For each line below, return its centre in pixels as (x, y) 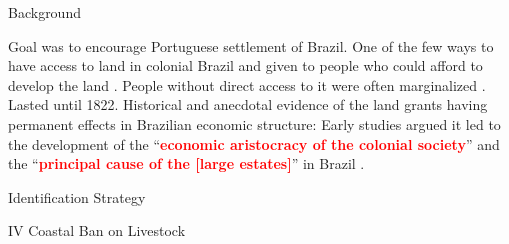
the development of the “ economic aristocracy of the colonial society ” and (254, 143)
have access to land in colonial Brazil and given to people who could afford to (245, 65)
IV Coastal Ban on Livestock (97, 230)
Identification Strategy (77, 196)
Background (44, 12)
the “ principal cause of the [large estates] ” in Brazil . (186, 163)
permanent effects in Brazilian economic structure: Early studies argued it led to (254, 123)
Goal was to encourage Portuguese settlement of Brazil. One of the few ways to (251, 45)
